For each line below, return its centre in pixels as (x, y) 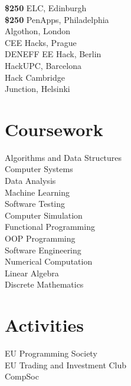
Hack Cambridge (35, 77)
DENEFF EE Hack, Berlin (53, 54)
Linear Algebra (32, 273)
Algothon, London (38, 31)
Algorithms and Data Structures (63, 157)
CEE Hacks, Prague (41, 42)
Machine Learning (37, 192)
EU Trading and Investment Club (66, 364)
